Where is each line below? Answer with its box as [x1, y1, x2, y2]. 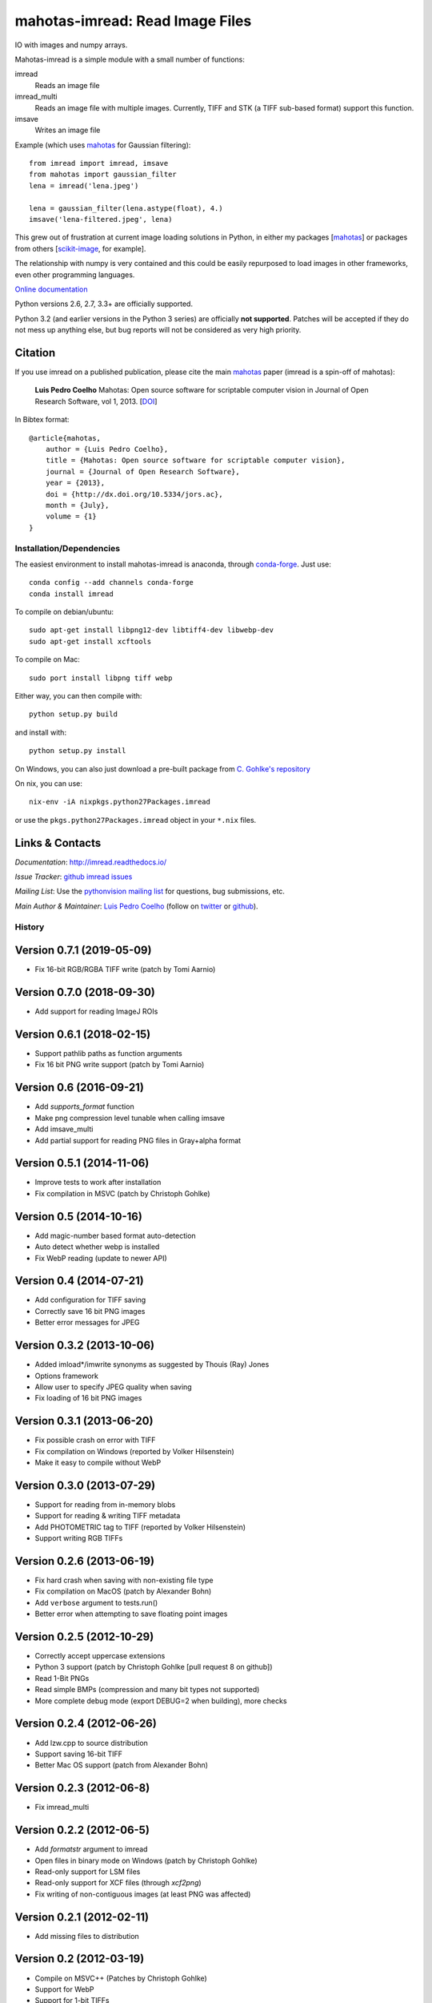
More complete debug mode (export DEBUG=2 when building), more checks [34, 1695, 287, 1706]
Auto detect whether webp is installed [34, 1242, 160, 1251]
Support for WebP [34, 1984, 94, 1994]
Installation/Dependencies [14, 542, 120, 554]
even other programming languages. [14, 269, 135, 280]
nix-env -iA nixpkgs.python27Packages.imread [29, 797, 211, 807]
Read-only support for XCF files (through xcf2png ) [34, 1878, 202, 1888]
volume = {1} [45, 512, 97, 521]
